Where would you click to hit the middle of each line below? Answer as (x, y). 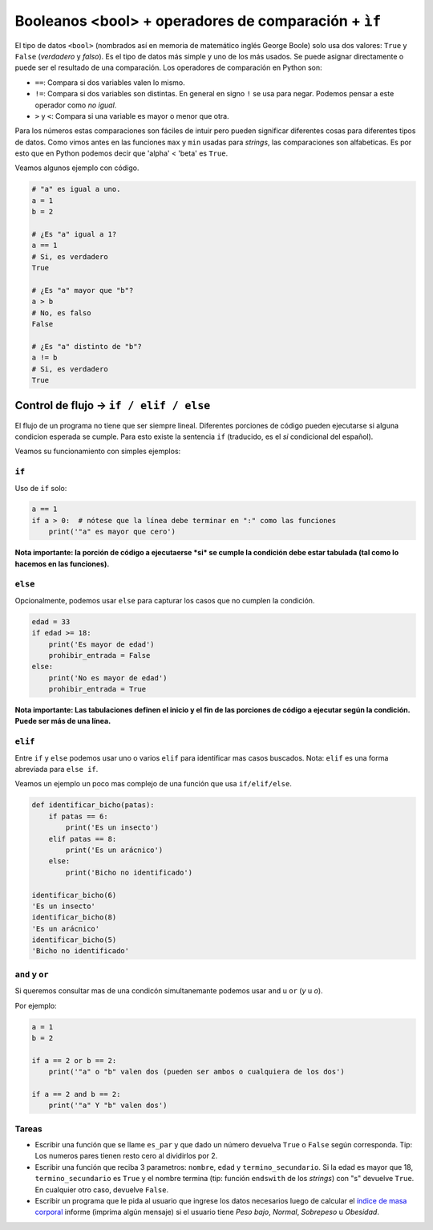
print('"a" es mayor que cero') (112, 532)
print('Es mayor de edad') (102, 644)
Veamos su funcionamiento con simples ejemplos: (98, 451)
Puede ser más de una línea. (63, 721)
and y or (32, 974)
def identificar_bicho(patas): (93, 805)
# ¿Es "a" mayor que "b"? (83, 290)
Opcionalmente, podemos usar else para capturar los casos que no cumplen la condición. (165, 600)
